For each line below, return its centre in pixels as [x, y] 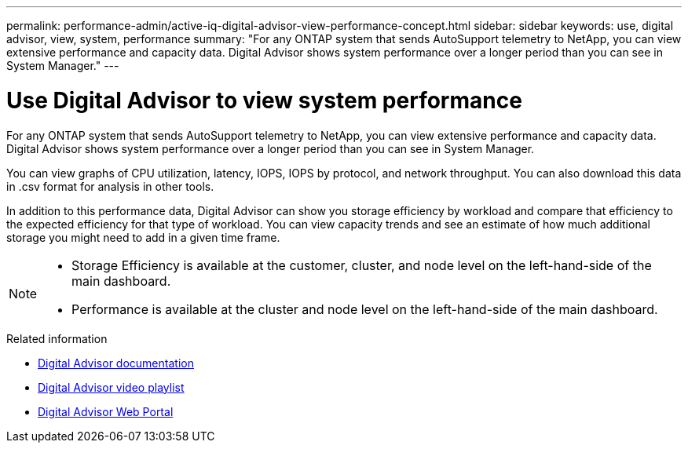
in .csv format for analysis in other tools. [110, 186]
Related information [57, 338]
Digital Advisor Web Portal [106, 411]
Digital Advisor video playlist [111, 387]
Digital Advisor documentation [116, 363]
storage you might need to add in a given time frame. [143, 237]
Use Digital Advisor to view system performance [264, 100]
